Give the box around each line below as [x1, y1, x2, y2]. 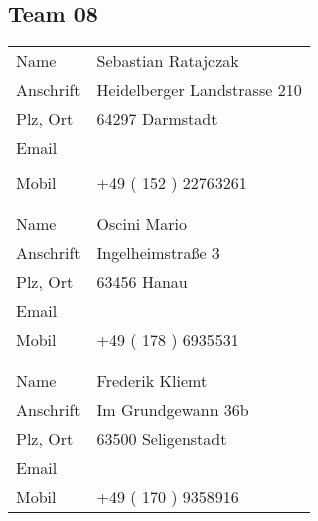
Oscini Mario [96, 212, 187, 236]
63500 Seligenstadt [96, 427, 227, 451]
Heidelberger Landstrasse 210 [96, 78, 302, 102]
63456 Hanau [96, 270, 188, 294]
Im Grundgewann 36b [96, 398, 249, 422]
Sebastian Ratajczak [96, 49, 239, 73]
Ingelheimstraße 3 [96, 241, 220, 265]
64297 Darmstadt [96, 107, 218, 131]
